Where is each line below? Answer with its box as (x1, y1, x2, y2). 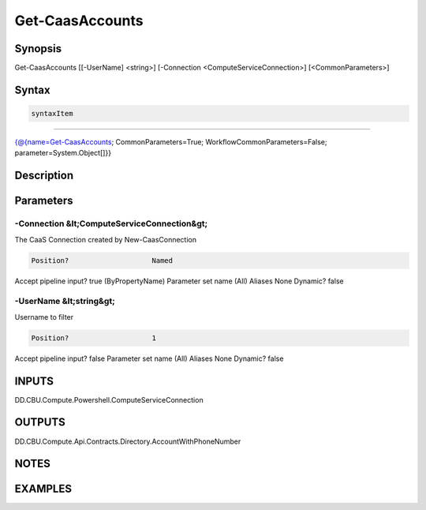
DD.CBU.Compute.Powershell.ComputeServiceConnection (14, 395, 204, 404)
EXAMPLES (14, 482, 73, 496)
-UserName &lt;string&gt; (14, 296, 115, 307)
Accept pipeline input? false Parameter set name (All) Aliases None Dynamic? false (14, 354, 284, 363)
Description (14, 169, 74, 182)
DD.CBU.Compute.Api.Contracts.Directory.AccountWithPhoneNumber (14, 437, 241, 446)
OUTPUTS (14, 415, 66, 429)
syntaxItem (31, 109, 73, 118)
